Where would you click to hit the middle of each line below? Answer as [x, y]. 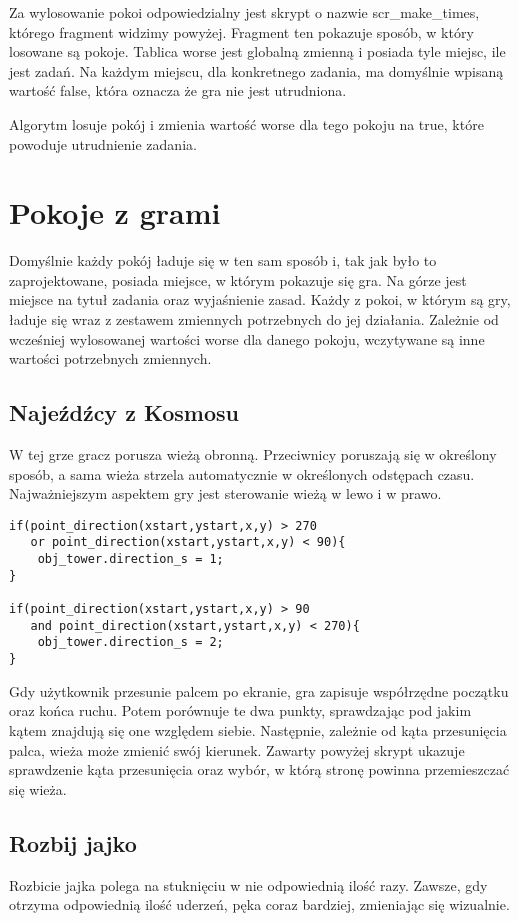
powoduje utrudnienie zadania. [103, 143]
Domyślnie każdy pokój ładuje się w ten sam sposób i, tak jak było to [223, 260]
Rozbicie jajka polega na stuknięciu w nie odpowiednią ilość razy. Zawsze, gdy [248, 884]
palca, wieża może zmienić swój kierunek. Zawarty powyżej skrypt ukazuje [237, 749]
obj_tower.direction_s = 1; [130, 559]
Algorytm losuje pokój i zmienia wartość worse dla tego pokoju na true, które [246, 123]
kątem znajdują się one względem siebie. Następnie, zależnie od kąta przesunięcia [258, 729]
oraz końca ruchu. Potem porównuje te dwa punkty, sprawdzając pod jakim [240, 710]
